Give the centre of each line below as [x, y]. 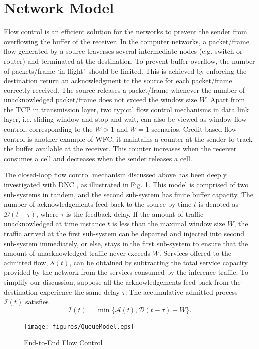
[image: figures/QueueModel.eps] [79, 326]
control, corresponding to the [48, 129]
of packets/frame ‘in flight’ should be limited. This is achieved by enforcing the [125, 70]
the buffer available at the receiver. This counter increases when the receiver [120, 148]
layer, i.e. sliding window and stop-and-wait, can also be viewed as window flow [125, 119]
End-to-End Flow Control [63, 342]
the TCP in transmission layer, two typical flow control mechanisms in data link [127, 109]
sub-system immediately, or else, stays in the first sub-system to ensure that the [126, 243]
